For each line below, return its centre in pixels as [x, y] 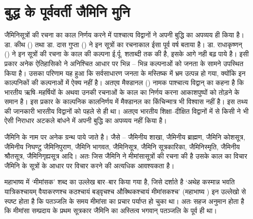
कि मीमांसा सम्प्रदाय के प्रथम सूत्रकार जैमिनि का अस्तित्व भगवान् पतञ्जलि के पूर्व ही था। [111, 210]
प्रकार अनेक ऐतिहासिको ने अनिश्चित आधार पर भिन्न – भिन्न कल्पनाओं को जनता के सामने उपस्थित [124, 63]
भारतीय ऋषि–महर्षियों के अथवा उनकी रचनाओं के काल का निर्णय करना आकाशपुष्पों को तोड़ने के [122, 92]
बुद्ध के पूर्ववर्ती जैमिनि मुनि [67, 11]
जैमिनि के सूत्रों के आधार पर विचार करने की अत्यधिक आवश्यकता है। [90, 165]
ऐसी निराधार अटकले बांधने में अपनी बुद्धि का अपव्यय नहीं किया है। [86, 120]
